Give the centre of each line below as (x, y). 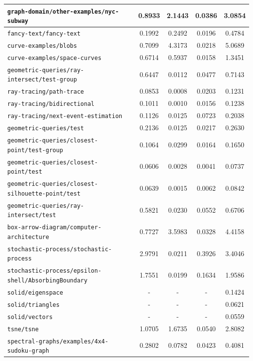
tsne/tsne (23, 329)
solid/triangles (34, 305)
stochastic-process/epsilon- (54, 271)
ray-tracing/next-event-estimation (65, 116)
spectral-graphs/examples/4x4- (58, 341)
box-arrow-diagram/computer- (54, 228)
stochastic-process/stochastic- (60, 249)
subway (18, 21)
